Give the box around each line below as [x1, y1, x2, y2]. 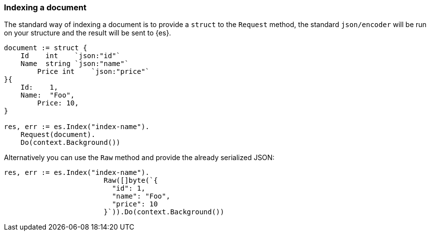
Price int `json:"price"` [37, 67, 150, 76]
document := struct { [4, 44, 87, 52]
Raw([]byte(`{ [104, 176, 158, 185]
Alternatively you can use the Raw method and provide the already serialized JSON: [4, 153, 275, 162]
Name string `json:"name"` [20, 60, 129, 68]
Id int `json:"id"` [20, 52, 121, 60]
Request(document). [20, 131, 96, 139]
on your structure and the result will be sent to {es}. [4, 29, 171, 37]
